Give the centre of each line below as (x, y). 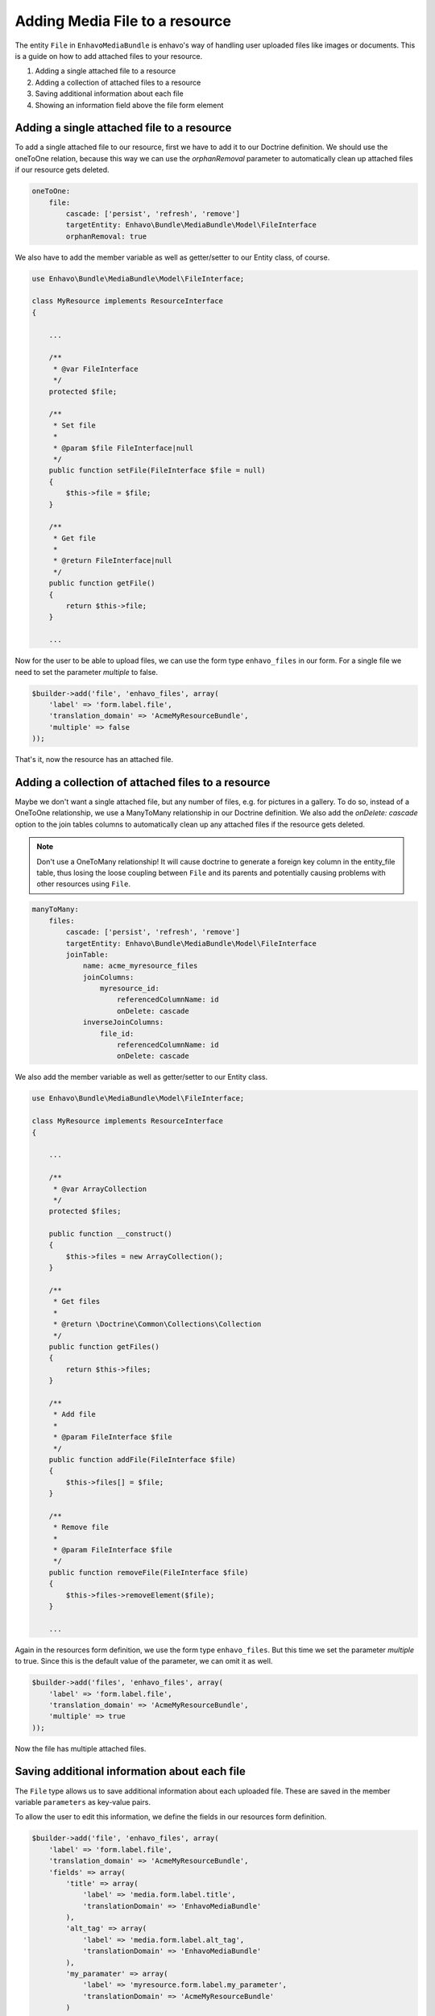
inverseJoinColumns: (123, 1023)
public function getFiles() (104, 1346)
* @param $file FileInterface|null (123, 448)
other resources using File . (84, 884)
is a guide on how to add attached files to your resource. (109, 56)
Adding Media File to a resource (123, 21)
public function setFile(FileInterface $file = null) (157, 471)
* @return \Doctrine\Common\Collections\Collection (157, 1324)
